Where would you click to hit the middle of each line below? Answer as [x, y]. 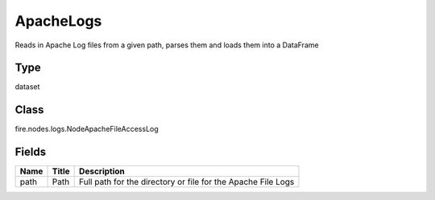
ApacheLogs [58, 21]
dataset [27, 87]
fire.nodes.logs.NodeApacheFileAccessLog [87, 129]
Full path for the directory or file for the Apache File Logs [187, 182]
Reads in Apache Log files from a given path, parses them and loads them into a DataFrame [167, 45]
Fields [31, 152]
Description [102, 171]
